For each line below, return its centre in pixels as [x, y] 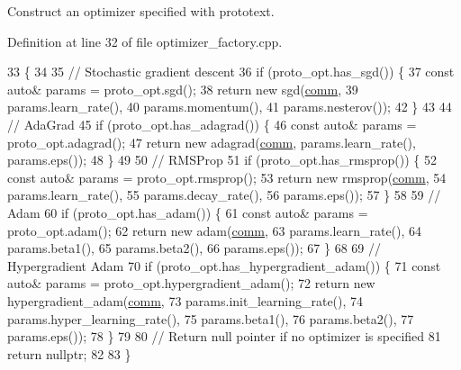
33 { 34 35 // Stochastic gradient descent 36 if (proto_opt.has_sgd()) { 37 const [231, 72]
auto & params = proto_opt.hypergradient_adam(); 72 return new [191, 283]
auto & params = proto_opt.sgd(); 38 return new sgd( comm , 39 [183, 89]
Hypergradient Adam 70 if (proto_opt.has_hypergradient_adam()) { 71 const [224, 265]
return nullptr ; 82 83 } [69, 353]
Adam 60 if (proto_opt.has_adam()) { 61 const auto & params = [188, 212]
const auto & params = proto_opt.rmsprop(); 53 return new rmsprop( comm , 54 [227, 177]
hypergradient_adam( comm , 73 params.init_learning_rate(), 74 [185, 300]
